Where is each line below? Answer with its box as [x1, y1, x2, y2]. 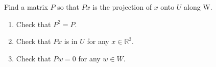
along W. [184, 2, 212, 12]
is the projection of [92, 2, 152, 12]
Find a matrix [4, 2, 48, 12]
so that [57, 2, 79, 12]
